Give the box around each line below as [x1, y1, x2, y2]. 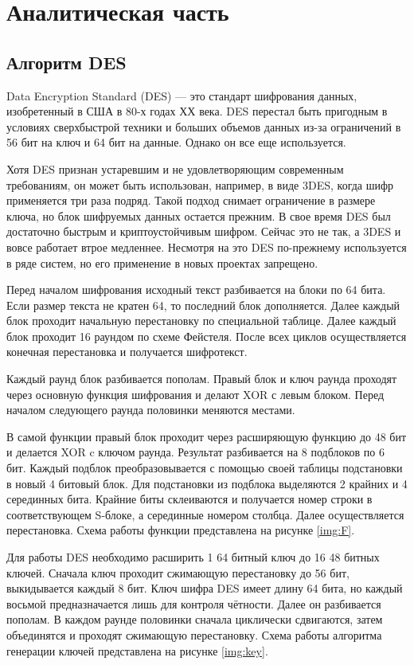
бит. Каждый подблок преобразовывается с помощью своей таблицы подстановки [6, 460, 403, 476]
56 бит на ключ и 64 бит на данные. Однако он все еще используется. [6, 134, 346, 151]
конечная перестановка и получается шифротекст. [6, 343, 248, 360]
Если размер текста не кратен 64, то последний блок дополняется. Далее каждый [6, 296, 400, 313]
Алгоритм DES [6, 49, 127, 74]
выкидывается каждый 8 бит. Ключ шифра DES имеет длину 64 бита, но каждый [6, 580, 403, 597]
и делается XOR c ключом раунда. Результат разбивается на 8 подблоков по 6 [6, 444, 385, 460]
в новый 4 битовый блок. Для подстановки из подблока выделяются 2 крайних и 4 [6, 475, 408, 491]
